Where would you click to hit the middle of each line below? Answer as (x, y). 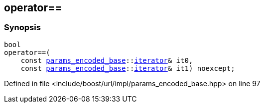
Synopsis (22, 27)
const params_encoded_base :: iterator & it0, (107, 60)
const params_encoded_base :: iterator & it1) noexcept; (128, 68)
